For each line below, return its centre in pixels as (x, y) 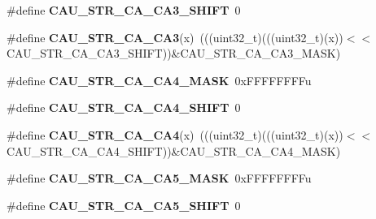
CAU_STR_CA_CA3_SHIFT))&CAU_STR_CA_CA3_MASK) (174, 53)
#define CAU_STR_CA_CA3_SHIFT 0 (124, 10)
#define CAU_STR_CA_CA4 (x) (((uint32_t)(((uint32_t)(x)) (175, 134)
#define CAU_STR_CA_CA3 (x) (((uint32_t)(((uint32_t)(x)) (175, 37)
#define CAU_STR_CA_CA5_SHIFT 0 (124, 205)
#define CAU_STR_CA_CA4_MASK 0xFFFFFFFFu (159, 80)
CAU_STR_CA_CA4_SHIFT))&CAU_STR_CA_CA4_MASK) (174, 150)
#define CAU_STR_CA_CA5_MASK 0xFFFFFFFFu (159, 178)
